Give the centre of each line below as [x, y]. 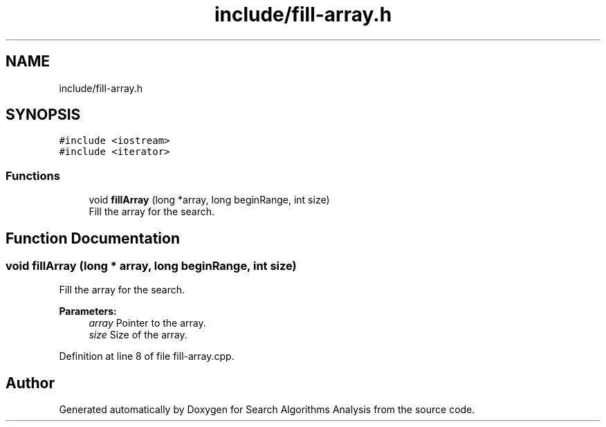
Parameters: [88, 311]
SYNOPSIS [43, 115]
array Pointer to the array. [147, 323]
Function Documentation [93, 238]
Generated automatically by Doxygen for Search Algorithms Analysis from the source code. [267, 410]
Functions [33, 175]
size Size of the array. [138, 335]
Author [30, 383]
